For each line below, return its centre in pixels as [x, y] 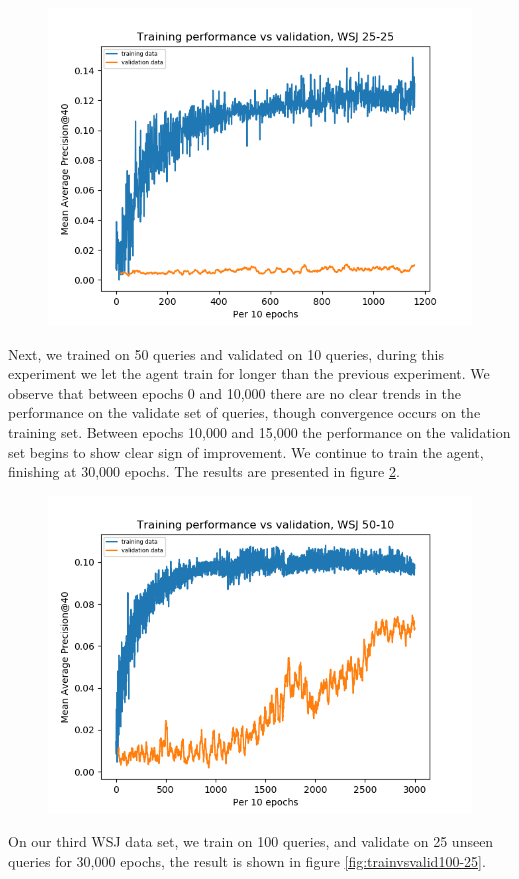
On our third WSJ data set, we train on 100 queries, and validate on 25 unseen [251, 841]
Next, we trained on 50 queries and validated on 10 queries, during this [226, 353]
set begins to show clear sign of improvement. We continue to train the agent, [246, 451]
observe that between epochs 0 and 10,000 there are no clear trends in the [235, 392]
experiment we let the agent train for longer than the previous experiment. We [249, 373]
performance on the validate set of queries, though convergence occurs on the [244, 412]
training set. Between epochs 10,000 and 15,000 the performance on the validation [259, 431]
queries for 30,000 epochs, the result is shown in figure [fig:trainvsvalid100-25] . [247, 860]
